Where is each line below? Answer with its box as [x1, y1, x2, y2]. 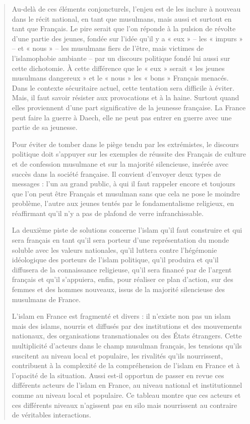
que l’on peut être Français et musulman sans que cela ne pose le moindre [12, 188, 240, 198]
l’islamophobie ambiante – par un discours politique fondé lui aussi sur [12, 52, 230, 63]
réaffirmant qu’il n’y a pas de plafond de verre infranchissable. [12, 207, 204, 218]
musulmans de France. [12, 294, 81, 304]
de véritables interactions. [12, 409, 91, 420]
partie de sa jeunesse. [12, 122, 78, 132]
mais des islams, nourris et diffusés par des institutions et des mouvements [12, 320, 242, 331]
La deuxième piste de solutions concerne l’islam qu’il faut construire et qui [12, 225, 242, 235]
